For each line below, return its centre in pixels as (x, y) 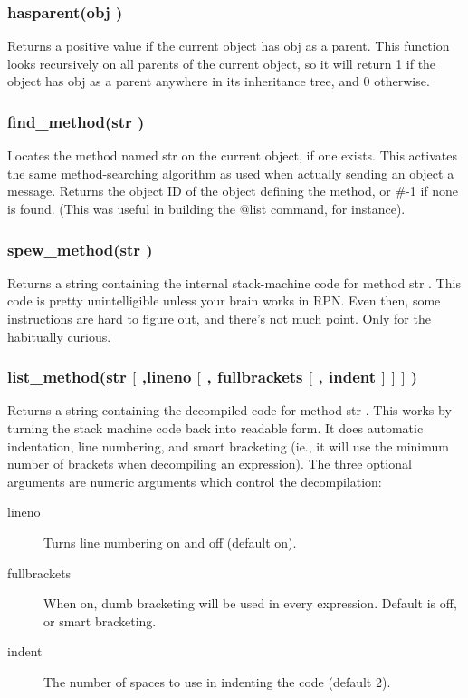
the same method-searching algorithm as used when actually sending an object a (231, 173)
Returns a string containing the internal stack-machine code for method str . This (234, 282)
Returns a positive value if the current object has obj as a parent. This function (229, 46)
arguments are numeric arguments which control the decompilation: (195, 481)
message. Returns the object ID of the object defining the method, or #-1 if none (233, 191)
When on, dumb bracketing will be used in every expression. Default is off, (250, 603)
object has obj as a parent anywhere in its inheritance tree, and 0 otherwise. (219, 81)
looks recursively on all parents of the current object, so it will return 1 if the (222, 63)
